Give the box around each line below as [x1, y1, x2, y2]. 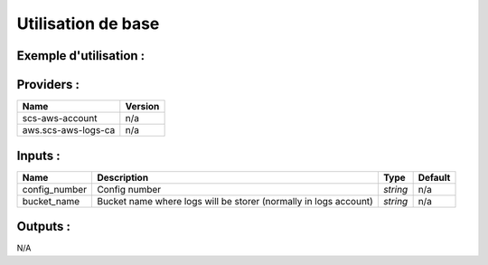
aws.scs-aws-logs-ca [22, 124, 116, 137]
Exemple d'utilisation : [16, 48, 145, 63]
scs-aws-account [22, 112, 99, 125]
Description [96, 171, 149, 184]
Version [125, 100, 160, 113]
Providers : [16, 77, 80, 92]
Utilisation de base [16, 14, 160, 33]
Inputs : [16, 147, 61, 163]
